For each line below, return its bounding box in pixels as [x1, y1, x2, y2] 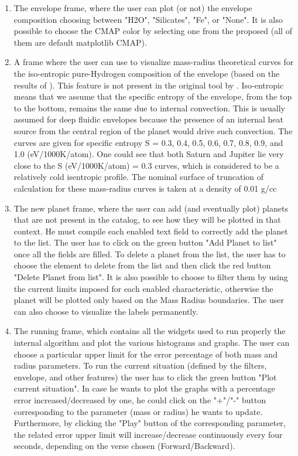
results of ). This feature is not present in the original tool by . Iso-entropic [13, 79, 284, 91]
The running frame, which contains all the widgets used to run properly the [13, 325, 286, 337]
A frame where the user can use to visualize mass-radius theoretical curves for [13, 56, 294, 68]
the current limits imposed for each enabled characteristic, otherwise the [13, 282, 273, 294]
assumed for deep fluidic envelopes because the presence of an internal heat [13, 113, 283, 125]
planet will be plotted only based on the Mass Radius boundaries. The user [13, 294, 284, 306]
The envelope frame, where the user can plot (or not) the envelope [13, 2, 252, 13]
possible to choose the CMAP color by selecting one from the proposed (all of [13, 25, 292, 37]
